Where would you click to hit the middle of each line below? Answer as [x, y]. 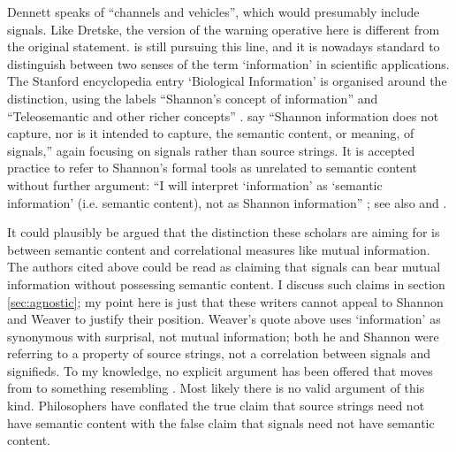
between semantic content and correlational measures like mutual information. [219, 249]
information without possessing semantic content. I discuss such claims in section [226, 283]
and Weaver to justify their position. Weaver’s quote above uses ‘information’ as [224, 319]
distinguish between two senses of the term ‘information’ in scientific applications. [228, 63]
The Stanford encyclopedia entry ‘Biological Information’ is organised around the [227, 81]
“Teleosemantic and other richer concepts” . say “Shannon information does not [223, 115]
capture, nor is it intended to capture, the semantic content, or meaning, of [211, 133]
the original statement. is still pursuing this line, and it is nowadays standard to [224, 46]
